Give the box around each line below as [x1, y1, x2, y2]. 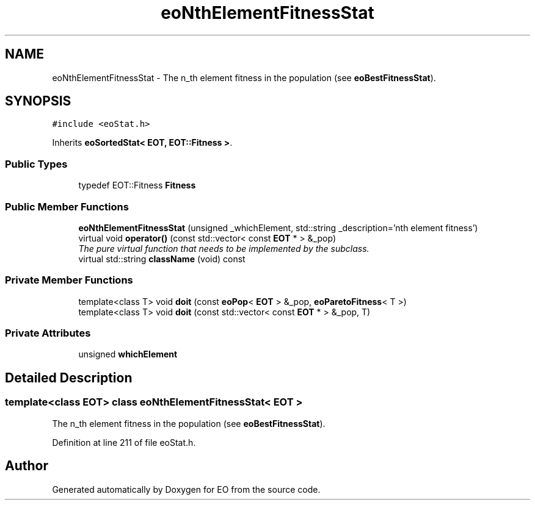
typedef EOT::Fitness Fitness [78, 180, 196, 191]
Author [5, 458, 48, 474]
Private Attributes [5, 327, 91, 340]
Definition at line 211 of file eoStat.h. [52, 437, 196, 448]
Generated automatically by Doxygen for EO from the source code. [52, 484, 321, 495]
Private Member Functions [5, 274, 133, 287]
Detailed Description [5, 370, 133, 385]
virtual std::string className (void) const [78, 253, 246, 264]
